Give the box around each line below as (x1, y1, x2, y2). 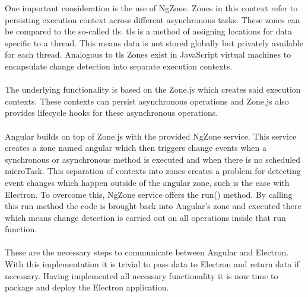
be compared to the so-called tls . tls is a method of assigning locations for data (5, 25, 292, 37)
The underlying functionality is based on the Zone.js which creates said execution (5, 83, 301, 96)
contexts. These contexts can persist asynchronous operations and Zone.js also (5, 94, 289, 107)
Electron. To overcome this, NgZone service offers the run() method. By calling (5, 188, 293, 200)
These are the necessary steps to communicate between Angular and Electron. (5, 246, 289, 258)
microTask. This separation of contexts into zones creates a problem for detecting (5, 165, 301, 177)
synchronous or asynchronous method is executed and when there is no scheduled (5, 153, 301, 165)
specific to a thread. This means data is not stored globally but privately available (5, 36, 303, 49)
